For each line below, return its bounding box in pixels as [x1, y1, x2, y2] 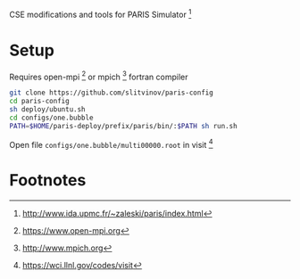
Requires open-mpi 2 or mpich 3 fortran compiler [9, 70, 189, 82]
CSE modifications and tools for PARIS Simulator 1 [9, 8, 192, 20]
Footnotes [9, 170, 87, 191]
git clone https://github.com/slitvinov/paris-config [9, 88, 214, 97]
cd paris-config [9, 97, 70, 106]
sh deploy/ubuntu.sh [9, 105, 87, 114]
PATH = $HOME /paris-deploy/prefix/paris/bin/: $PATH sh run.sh [9, 121, 238, 130]
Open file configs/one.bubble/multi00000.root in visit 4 [9, 137, 213, 150]
